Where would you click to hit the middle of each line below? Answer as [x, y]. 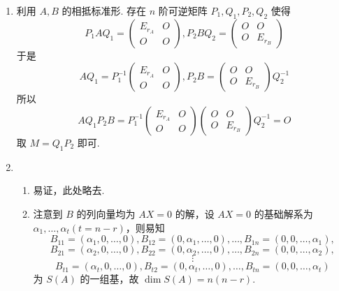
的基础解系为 [283, 213]
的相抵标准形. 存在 [104, 10]
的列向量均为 [106, 213]
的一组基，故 [109, 279]
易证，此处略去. [69, 190]
